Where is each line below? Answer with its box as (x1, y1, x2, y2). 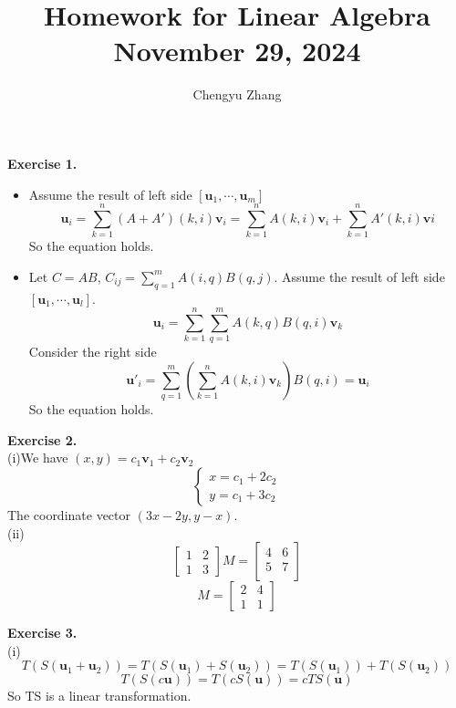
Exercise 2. (7, 430, 78, 449)
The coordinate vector (7, 505, 131, 525)
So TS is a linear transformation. (7, 686, 192, 705)
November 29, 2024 (113, 32, 361, 69)
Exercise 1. (7, 153, 78, 172)
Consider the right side (28, 342, 157, 361)
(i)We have (7, 448, 68, 467)
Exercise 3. (7, 623, 78, 642)
